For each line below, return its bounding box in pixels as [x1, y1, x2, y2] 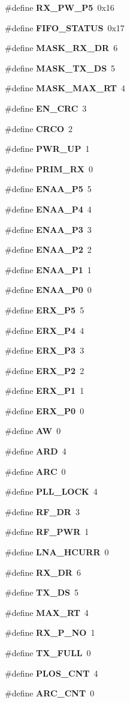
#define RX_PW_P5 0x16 [5, 1, 114, 13]
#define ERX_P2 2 [5, 364, 84, 376]
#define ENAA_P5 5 [5, 183, 92, 195]
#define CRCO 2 [5, 122, 73, 134]
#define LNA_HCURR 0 [5, 546, 109, 558]
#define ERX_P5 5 [5, 303, 84, 316]
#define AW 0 [5, 424, 61, 437]
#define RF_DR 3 [5, 505, 80, 517]
